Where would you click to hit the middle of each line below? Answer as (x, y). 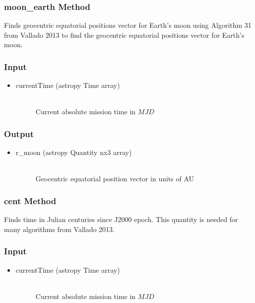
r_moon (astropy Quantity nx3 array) (74, 152)
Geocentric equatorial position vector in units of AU (115, 179)
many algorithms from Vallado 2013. (60, 229)
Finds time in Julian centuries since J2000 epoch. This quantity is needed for (121, 219)
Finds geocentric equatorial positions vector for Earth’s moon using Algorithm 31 (128, 25)
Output (19, 133)
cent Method (30, 200)
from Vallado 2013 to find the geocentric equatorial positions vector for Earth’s (124, 35)
